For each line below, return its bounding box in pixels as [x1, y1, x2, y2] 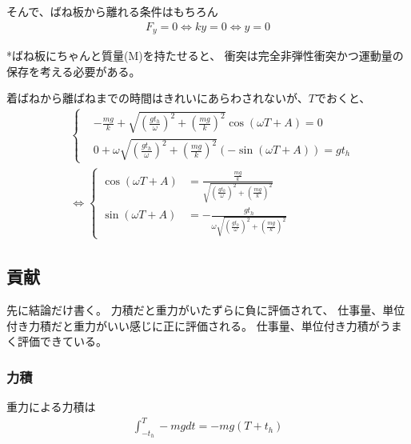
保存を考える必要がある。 [6, 62, 141, 79]
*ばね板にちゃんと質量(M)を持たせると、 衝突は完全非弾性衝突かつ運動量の [6, 47, 404, 64]
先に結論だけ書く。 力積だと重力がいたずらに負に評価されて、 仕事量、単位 [6, 302, 405, 318]
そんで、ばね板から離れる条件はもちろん [6, 3, 218, 19]
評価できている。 [17, 333, 107, 350]
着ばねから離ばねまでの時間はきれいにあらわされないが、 [6, 90, 309, 106]
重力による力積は [6, 398, 96, 415]
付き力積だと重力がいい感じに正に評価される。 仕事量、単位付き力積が [6, 317, 380, 334]
